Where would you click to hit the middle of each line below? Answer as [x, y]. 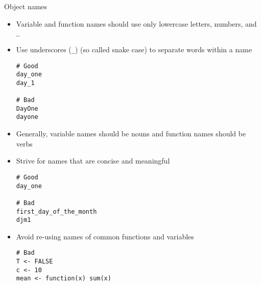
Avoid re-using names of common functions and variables [105, 236]
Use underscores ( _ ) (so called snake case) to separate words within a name [134, 49]
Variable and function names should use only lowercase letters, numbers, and [136, 23]
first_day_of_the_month [56, 211]
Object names [26, 6]
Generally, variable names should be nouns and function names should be [131, 134]
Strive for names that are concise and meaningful [93, 161]
